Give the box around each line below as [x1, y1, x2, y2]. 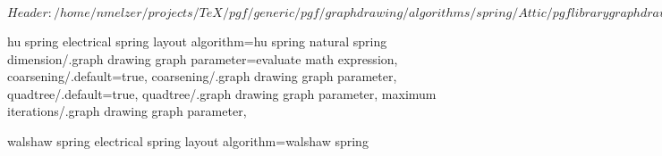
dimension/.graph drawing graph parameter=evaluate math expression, [7, 49, 398, 68]
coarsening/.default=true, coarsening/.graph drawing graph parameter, [7, 67, 397, 86]
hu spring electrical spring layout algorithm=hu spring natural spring [7, 32, 387, 50]
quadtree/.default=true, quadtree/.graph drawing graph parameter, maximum [7, 84, 437, 103]
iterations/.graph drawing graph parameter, [7, 102, 247, 120]
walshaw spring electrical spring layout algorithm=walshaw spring [7, 131, 369, 150]
